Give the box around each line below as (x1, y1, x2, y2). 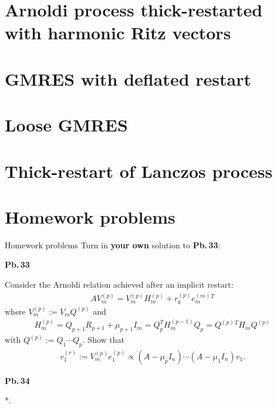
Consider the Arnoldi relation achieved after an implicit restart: (5, 278, 234, 290)
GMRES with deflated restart (5, 66, 251, 90)
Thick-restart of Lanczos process (5, 159, 273, 183)
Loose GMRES (5, 113, 128, 137)
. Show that (82, 333, 124, 346)
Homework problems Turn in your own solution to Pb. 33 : (5, 238, 221, 251)
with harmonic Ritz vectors (5, 21, 231, 45)
